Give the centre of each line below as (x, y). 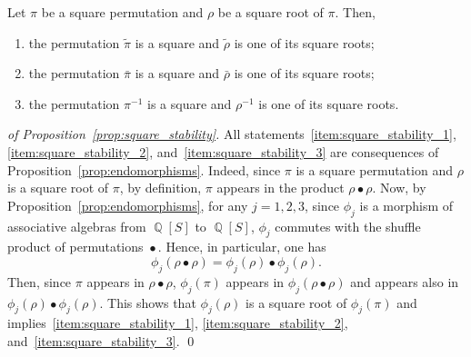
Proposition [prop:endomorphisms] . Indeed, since (144, 169)
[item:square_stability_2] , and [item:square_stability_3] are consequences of (223, 151)
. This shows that (148, 302)
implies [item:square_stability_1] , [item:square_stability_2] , (178, 323)
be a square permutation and (122, 12)
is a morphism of (406, 205)
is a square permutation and (374, 169)
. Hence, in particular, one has (242, 247)
